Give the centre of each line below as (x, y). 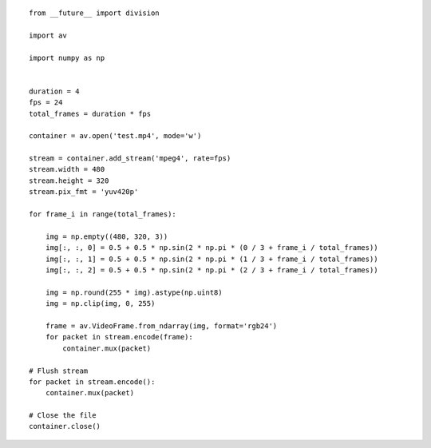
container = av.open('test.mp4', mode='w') (115, 136)
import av (48, 35)
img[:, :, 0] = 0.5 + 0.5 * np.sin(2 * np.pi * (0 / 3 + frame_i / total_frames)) (212, 248)
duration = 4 (54, 91)
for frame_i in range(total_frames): (103, 214)
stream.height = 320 (69, 180)
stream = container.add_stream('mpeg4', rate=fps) (130, 159)
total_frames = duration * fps (90, 113)
